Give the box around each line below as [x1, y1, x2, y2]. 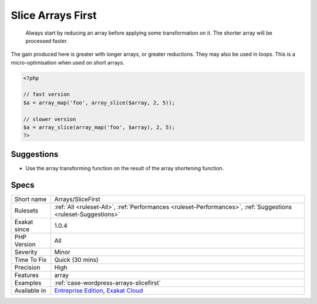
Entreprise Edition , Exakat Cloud [54, 286, 143, 295]
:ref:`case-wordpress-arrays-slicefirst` [54, 279, 161, 287]
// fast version [23, 91, 70, 98]
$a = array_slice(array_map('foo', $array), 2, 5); [23, 124, 176, 131]
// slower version [23, 116, 76, 123]
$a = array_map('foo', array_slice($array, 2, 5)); [23, 99, 176, 106]
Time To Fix [14, 255, 47, 264]
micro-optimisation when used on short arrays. [11, 59, 124, 66]
